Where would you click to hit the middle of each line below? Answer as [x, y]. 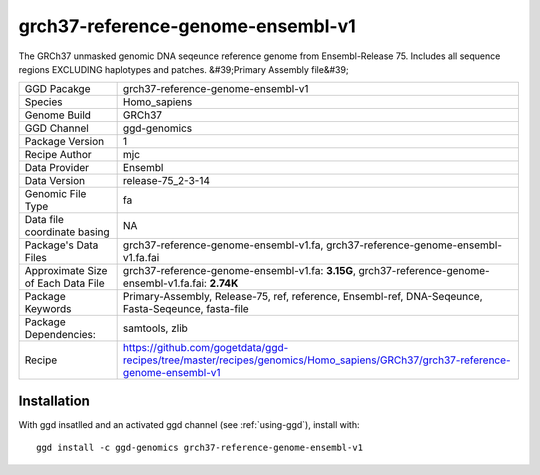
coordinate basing [67, 232]
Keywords [48, 309]
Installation [54, 400]
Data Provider [57, 168]
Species [43, 102]
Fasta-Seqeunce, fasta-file [185, 309]
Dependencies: [60, 335]
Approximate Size [66, 271]
